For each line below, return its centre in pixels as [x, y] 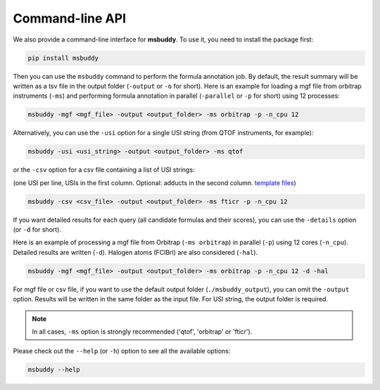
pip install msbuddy [63, 58]
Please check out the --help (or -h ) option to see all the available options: [122, 351]
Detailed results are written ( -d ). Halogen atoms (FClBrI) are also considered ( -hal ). [135, 252]
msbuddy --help [54, 370]
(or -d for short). [37, 229]
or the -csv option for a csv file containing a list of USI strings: [104, 170]
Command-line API [70, 18]
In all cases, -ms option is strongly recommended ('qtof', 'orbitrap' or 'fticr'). [142, 332]
